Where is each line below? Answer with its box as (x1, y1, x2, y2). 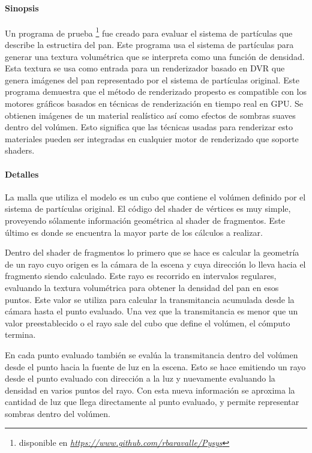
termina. (5, 328, 36, 341)
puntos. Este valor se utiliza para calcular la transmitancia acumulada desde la (5, 293, 295, 305)
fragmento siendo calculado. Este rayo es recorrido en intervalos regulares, (5, 269, 277, 282)
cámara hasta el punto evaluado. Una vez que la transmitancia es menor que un (5, 305, 298, 317)
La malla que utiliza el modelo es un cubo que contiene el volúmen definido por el (5, 190, 306, 203)
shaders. (5, 144, 35, 157)
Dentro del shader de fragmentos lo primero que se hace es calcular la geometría (5, 246, 299, 259)
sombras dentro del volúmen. (5, 407, 111, 419)
